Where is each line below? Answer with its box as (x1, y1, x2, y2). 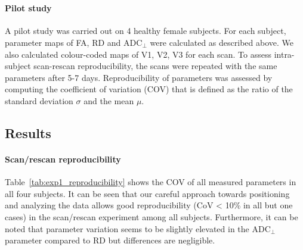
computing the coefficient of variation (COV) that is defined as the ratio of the (5, 83, 293, 95)
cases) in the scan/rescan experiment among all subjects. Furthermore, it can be (5, 210, 298, 223)
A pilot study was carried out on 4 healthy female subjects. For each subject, (5, 24, 286, 37)
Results (5, 123, 51, 142)
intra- (274, 48, 295, 60)
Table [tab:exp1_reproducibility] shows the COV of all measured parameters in (5, 176, 296, 188)
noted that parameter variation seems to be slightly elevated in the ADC (5, 222, 271, 235)
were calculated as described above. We (150, 36, 293, 48)
